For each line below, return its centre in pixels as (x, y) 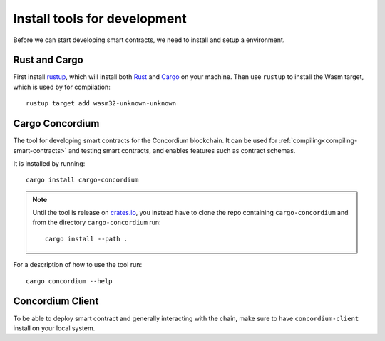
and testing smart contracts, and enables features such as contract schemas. (182, 150)
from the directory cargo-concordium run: (97, 222)
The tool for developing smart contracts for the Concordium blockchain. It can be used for (145, 141)
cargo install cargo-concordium (82, 180)
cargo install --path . (87, 239)
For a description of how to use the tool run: (78, 265)
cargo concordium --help (69, 281)
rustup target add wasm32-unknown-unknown (101, 104)
